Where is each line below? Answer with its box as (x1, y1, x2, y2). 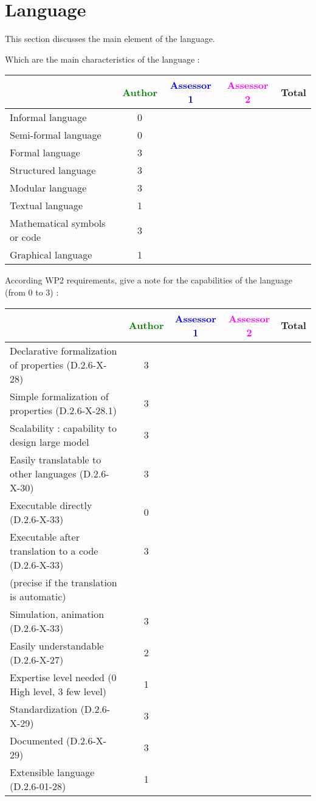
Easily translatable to (10, 452, 101, 466)
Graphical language (10, 248, 92, 262)
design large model (10, 434, 89, 449)
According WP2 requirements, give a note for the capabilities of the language (5, 274, 293, 286)
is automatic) (10, 589, 66, 603)
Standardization (10, 701, 78, 716)
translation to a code (10, 543, 98, 558)
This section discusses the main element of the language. (5, 32, 215, 45)
